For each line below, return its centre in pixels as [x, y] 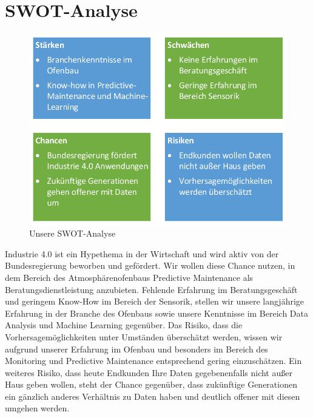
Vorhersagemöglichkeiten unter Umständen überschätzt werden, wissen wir [144, 336]
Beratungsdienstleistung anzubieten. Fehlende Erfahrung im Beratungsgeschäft [151, 289]
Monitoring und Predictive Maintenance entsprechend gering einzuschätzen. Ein [153, 361]
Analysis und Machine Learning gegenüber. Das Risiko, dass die [124, 325]
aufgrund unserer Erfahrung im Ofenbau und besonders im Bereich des [136, 349]
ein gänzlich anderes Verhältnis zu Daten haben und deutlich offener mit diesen [153, 396]
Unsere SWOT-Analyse [72, 233]
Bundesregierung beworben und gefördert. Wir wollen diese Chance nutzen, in [150, 265]
